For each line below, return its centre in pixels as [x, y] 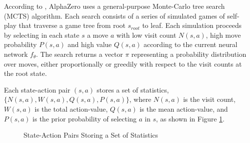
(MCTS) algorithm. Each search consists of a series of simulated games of [114, 15]
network [16, 54]
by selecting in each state [42, 35]
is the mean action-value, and [184, 108]
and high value [89, 44]
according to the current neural [190, 44]
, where [140, 99]
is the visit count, [209, 99]
